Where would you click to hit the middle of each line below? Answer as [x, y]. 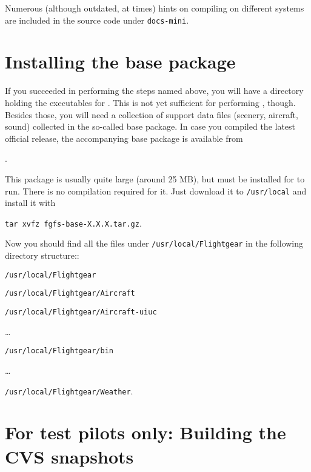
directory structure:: [42, 255]
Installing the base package [120, 61]
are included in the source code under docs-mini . [97, 20]
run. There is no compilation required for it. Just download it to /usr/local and [156, 191]
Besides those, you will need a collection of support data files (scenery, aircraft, [152, 114]
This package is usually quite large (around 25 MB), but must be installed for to [155, 178]
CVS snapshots [69, 456]
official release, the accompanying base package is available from [124, 138]
